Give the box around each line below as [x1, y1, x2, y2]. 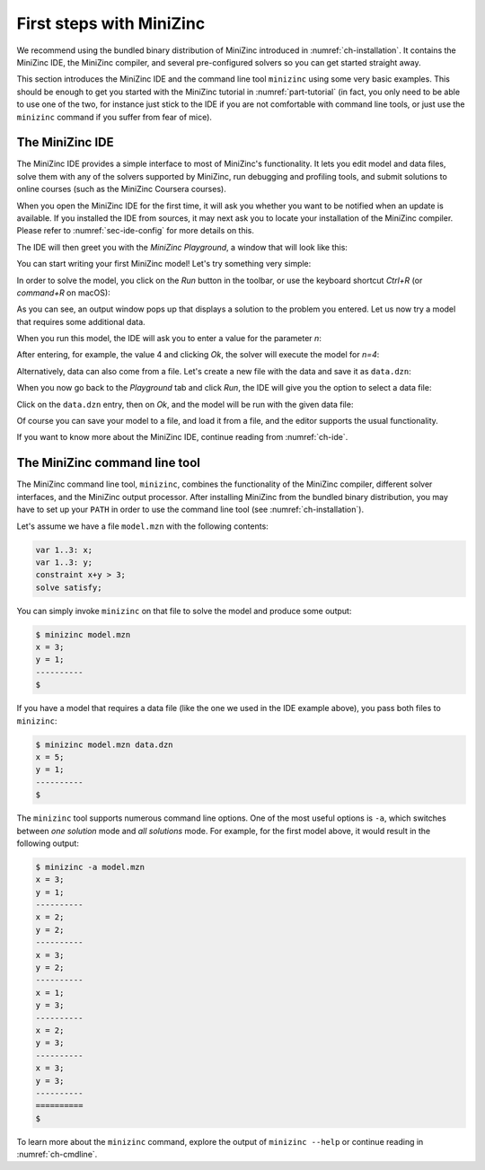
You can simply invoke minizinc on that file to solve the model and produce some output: [16, 605, 352, 616]
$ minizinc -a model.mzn [35, 862, 145, 872]
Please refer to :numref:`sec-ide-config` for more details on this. [16, 225, 255, 236]
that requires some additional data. [16, 316, 145, 327]
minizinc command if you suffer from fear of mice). [16, 111, 213, 122]
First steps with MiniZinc [16, 13, 206, 33]
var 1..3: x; [35, 544, 93, 555]
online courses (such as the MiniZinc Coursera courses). [16, 184, 226, 195]
